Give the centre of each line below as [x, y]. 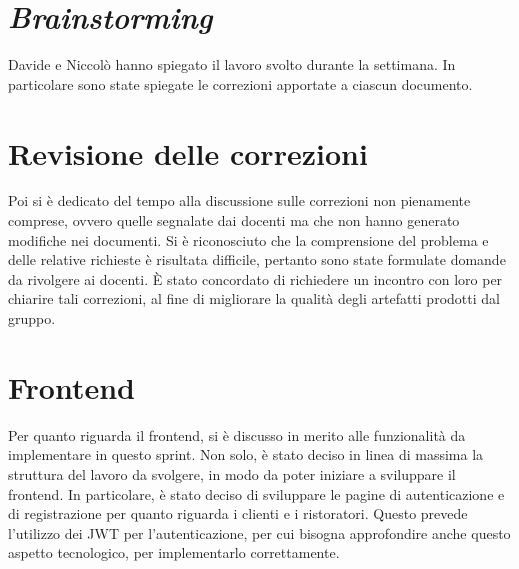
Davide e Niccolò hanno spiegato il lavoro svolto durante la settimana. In [232, 64]
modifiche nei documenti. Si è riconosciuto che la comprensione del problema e [248, 239]
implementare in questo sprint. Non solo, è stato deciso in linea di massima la [246, 454]
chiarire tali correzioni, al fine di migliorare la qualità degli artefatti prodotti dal [254, 298]
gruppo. [32, 318]
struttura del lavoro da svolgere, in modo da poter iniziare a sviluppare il [232, 473]
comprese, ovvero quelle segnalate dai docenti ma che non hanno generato [234, 220]
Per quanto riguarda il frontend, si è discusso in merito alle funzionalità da [237, 434]
